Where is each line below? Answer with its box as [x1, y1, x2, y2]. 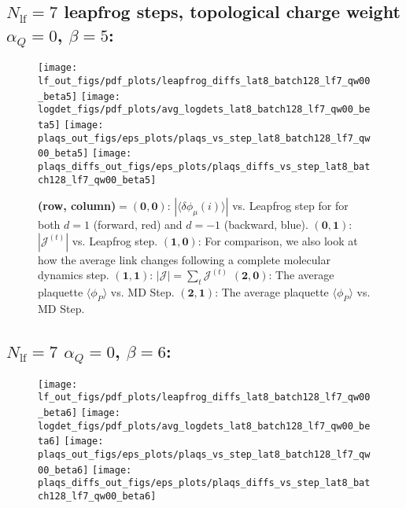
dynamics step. [38, 267, 109, 283]
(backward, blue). [223, 216, 308, 233]
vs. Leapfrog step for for [232, 197, 349, 214]
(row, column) [38, 197, 116, 214]
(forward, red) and [93, 216, 183, 233]
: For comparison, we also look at [197, 232, 358, 248]
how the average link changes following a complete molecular [38, 251, 330, 267]
